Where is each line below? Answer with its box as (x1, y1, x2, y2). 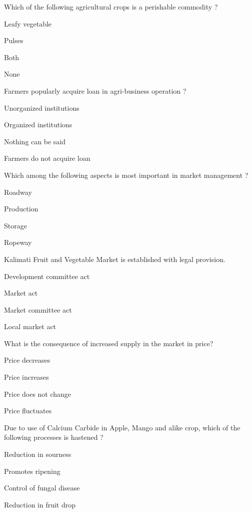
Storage (4, 220, 27, 230)
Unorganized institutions (4, 102, 79, 113)
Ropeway (4, 237, 32, 247)
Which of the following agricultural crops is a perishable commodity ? (4, 2, 218, 12)
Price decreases (4, 355, 50, 365)
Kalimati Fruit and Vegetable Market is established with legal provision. (4, 253, 225, 264)
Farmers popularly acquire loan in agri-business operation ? (4, 85, 186, 96)
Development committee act (4, 271, 90, 281)
